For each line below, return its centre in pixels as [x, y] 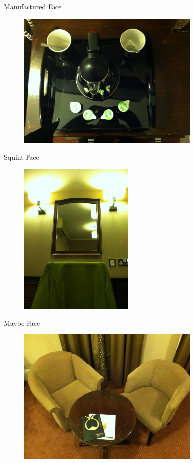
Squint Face [22, 157]
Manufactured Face [33, 6]
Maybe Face [22, 322]
